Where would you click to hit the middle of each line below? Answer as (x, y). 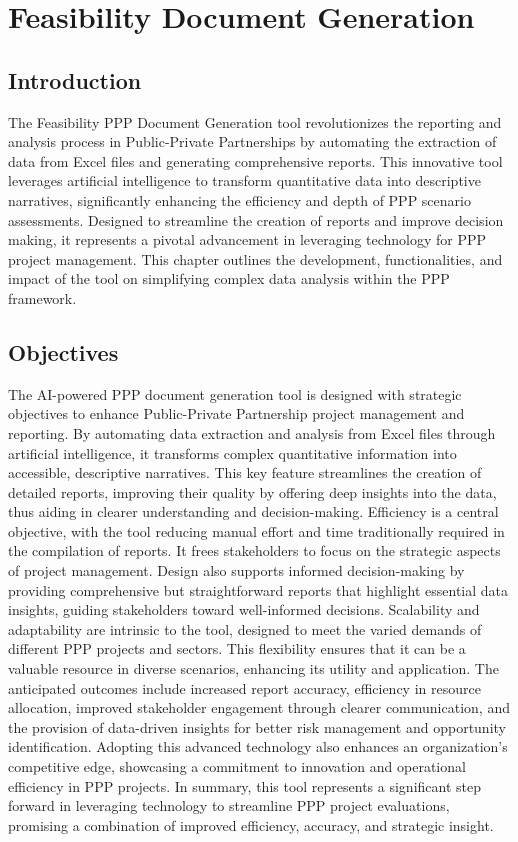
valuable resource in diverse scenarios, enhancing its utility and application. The (253, 668)
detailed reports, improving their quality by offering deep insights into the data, (252, 491)
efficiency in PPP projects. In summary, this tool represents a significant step (244, 785)
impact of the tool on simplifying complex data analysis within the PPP (229, 278)
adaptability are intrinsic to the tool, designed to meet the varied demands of (245, 628)
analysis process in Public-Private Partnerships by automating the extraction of (252, 141)
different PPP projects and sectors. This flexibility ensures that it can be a (237, 648)
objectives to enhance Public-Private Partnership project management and (236, 413)
